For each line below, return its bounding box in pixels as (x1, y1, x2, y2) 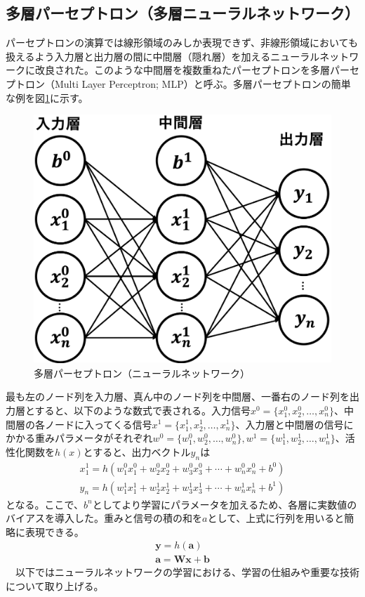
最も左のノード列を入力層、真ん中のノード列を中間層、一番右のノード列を (6, 389, 350, 404)
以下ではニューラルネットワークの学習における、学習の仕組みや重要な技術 (15, 565, 359, 579)
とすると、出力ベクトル (83, 444, 191, 459)
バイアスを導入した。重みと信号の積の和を (6, 511, 202, 525)
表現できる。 (25, 524, 84, 539)
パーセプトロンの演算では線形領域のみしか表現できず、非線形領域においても (6, 35, 358, 50)
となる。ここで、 (6, 497, 84, 511)
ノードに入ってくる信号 (44, 416, 152, 431)
